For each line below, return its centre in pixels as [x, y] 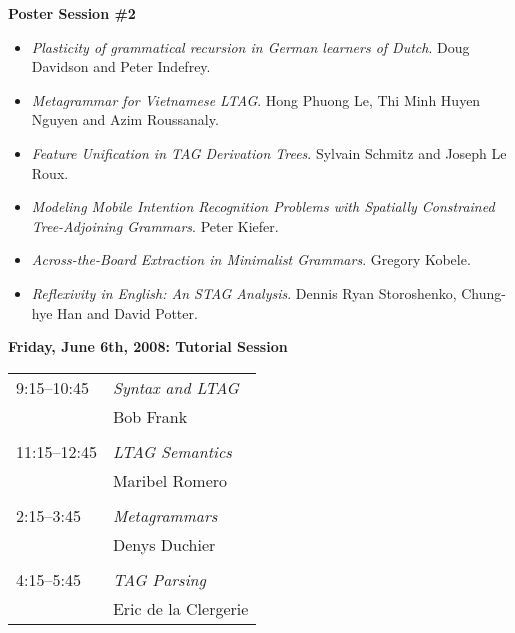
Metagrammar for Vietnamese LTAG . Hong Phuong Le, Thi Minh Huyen [256, 99]
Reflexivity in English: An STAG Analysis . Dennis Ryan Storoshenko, [244, 292]
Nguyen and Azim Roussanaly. [125, 119]
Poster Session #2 [72, 13]
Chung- [483, 292]
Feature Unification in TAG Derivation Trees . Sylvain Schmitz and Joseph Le [269, 152]
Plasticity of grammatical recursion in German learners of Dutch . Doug [250, 46]
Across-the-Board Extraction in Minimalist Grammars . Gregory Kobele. [251, 259]
